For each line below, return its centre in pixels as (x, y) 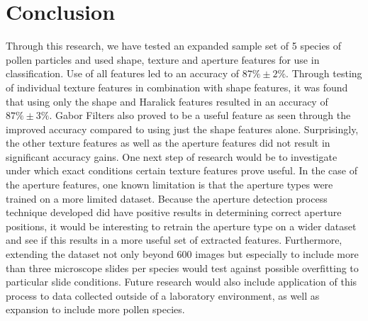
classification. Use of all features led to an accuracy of (122, 73)
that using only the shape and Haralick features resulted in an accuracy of (167, 101)
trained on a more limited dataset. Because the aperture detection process (167, 198)
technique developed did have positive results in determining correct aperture (174, 212)
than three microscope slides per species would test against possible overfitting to (182, 267)
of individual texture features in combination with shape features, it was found (177, 87)
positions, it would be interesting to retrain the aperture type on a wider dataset (181, 226)
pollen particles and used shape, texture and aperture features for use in (163, 59)
